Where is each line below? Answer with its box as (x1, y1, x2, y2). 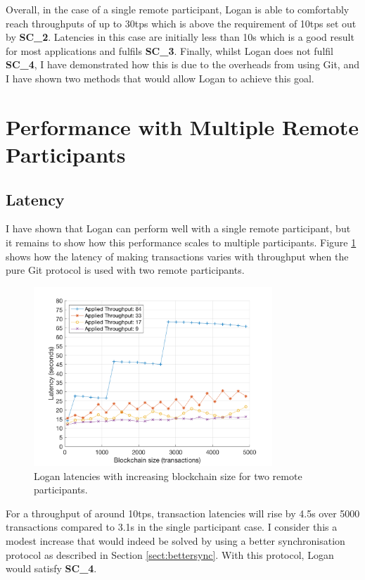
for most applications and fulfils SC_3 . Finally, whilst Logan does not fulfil (6, 43, 333, 58)
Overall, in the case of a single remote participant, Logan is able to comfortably (6, 2, 350, 16)
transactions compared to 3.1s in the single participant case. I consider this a (6, 519, 338, 534)
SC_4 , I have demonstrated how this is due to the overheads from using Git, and (6, 57, 359, 72)
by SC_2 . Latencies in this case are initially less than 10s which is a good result (6, 30, 354, 44)
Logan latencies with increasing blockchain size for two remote (34, 468, 302, 483)
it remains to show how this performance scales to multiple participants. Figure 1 (6, 234, 357, 249)
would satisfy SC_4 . (6, 561, 97, 576)
